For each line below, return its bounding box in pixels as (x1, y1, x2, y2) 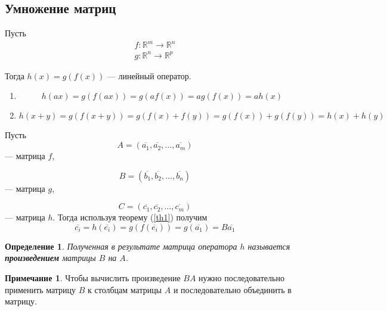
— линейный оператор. (107, 69, 191, 82)
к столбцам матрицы (88, 283, 162, 296)
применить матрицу (5, 283, 76, 296)
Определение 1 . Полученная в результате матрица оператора (5, 240, 237, 252)
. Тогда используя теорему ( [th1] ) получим (52, 211, 208, 223)
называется (247, 240, 290, 252)
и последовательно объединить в (173, 283, 292, 296)
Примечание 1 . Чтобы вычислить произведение (5, 272, 181, 284)
